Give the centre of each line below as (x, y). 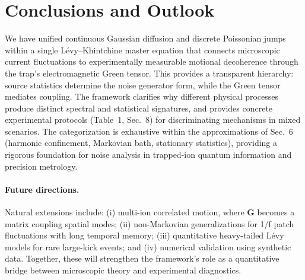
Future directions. (42, 189)
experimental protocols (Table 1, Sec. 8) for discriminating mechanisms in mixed (153, 120)
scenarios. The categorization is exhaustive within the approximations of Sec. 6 (149, 131)
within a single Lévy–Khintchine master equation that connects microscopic (142, 50)
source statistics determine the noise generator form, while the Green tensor (143, 85)
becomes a (276, 212)
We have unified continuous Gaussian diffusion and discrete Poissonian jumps (145, 38)
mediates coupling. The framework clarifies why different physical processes (142, 96)
